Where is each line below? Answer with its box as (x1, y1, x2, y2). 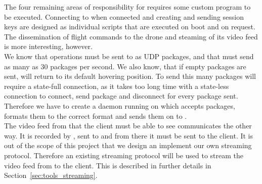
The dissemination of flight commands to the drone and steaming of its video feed (4, 31, 258, 41)
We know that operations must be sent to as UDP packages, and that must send (4, 51, 254, 61)
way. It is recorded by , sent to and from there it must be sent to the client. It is (4, 130, 253, 141)
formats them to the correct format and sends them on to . (4, 110, 187, 121)
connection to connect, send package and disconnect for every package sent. (4, 90, 238, 101)
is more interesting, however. (4, 41, 93, 52)
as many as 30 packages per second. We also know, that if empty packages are (4, 61, 246, 71)
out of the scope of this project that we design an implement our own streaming (4, 140, 252, 151)
